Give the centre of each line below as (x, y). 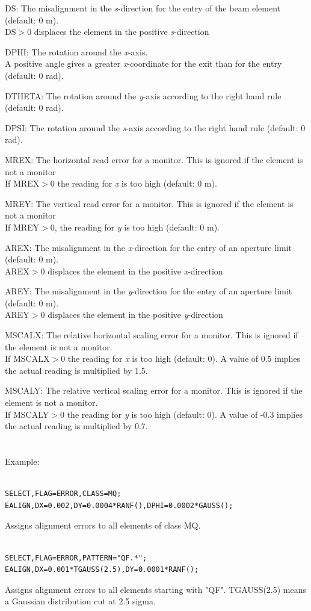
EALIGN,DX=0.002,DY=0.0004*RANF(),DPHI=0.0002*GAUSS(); (119, 505)
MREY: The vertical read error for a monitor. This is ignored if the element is (149, 203)
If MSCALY (27, 414)
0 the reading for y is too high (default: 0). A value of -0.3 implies (181, 414)
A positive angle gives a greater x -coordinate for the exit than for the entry (143, 64)
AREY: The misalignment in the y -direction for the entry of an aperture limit (149, 291)
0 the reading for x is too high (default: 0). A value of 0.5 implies (181, 358)
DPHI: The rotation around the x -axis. (76, 51)
